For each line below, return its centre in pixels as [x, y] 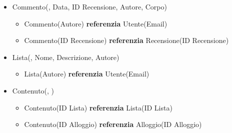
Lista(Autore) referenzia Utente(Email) [87, 74]
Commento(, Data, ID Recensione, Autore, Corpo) [89, 6]
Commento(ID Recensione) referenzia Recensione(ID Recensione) [126, 40]
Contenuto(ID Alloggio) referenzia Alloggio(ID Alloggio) [113, 124]
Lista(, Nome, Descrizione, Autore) [66, 57]
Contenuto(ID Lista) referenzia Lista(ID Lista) [98, 107]
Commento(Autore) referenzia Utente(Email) [96, 23]
